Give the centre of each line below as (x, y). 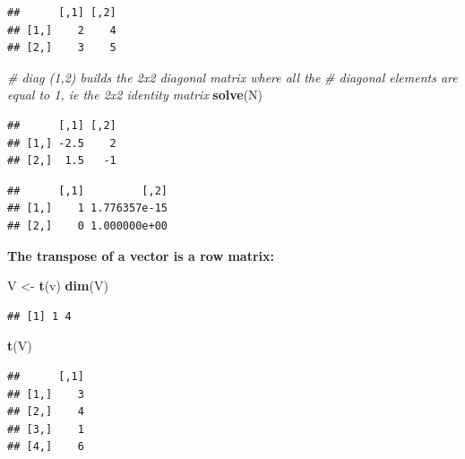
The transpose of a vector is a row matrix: (141, 255)
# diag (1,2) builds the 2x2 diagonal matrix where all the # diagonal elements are (232, 77)
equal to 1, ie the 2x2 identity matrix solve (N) (135, 95)
